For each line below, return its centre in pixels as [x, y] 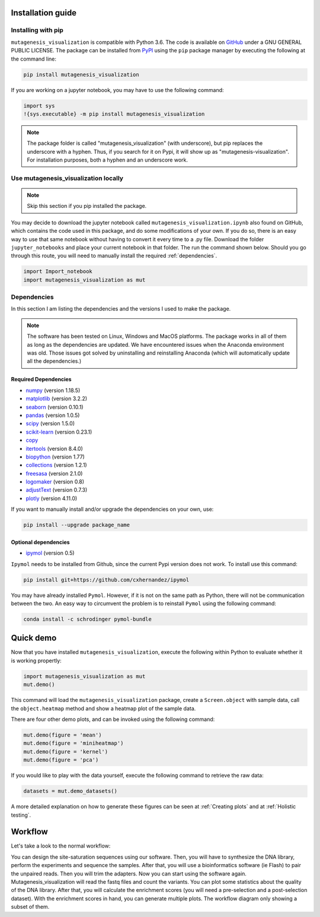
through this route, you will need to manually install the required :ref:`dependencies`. [114, 256]
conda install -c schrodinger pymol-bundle [88, 619]
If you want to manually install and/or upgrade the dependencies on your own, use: [112, 509]
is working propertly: [36, 660]
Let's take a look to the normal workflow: [61, 846]
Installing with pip [37, 30]
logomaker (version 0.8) [55, 482]
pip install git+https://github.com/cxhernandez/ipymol [106, 580]
